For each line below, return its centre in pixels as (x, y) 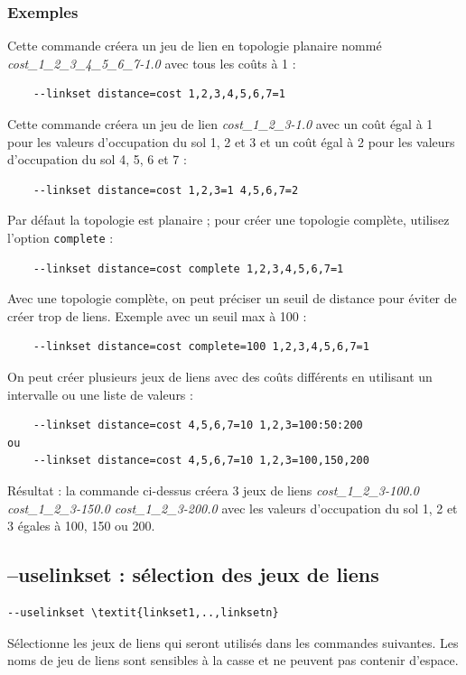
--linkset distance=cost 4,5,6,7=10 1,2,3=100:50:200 (198, 425)
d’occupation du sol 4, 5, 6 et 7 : (97, 159)
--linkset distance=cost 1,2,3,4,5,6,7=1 (159, 94)
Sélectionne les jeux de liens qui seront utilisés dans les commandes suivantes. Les (233, 642)
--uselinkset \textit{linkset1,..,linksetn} (143, 612)
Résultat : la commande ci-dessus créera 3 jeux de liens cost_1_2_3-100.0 (213, 490)
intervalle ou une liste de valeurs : (100, 394)
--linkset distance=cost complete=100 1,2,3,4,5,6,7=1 (201, 347)
